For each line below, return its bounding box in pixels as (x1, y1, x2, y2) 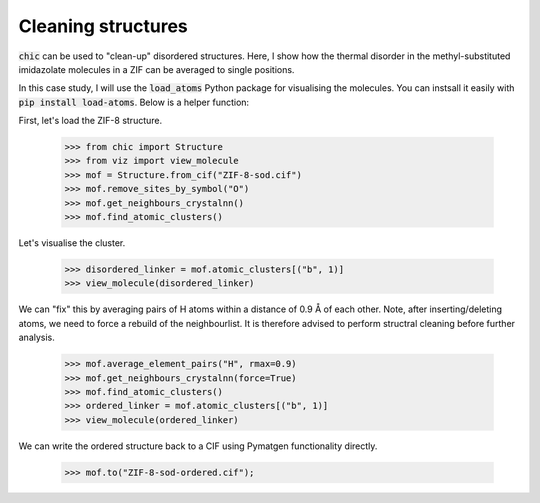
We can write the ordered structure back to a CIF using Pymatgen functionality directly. (18, 440, 378, 452)
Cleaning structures (18, 15, 189, 37)
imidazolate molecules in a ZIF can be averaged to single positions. (18, 63, 295, 75)
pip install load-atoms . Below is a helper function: (18, 96, 250, 108)
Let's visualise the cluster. (18, 237, 126, 249)
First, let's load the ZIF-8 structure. (18, 115, 163, 127)
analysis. (18, 331, 55, 344)
